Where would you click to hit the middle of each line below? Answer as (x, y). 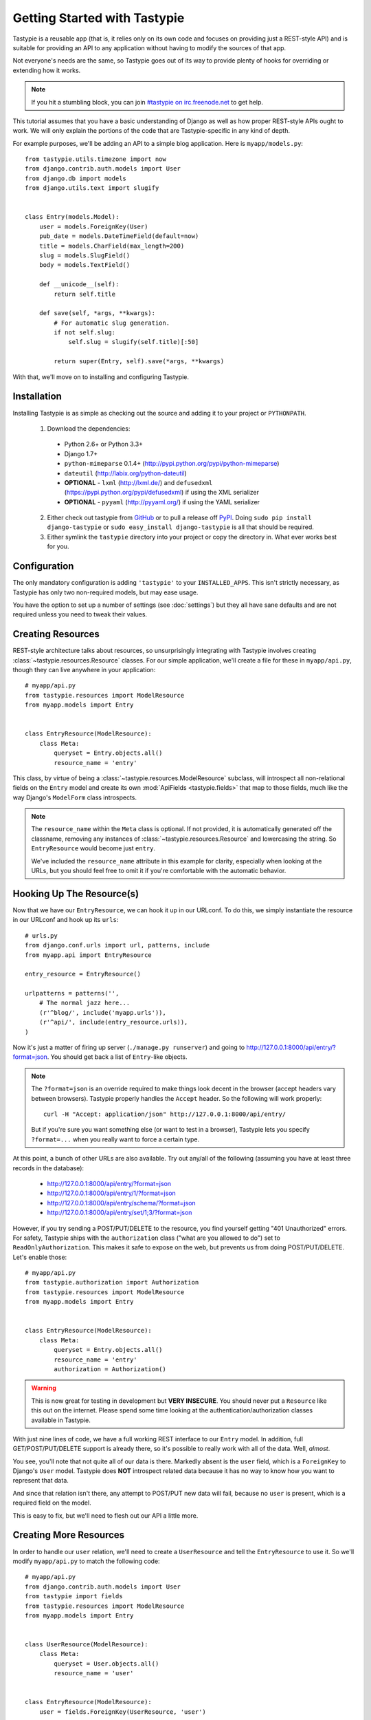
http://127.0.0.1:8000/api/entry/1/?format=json (112, 1193)
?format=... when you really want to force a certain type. (115, 1139)
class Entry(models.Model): (72, 217)
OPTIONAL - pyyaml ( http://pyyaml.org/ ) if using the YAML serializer (162, 502)
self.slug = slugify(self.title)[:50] (134, 342)
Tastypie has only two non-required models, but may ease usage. (105, 592)
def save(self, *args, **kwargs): (97, 313)
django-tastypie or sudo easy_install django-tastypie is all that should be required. (180, 527)
